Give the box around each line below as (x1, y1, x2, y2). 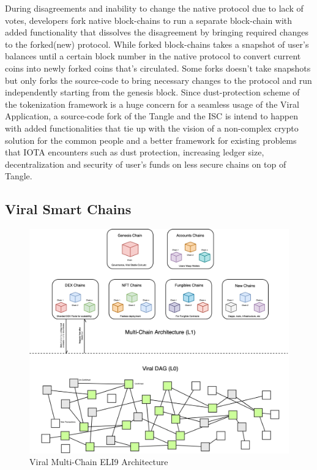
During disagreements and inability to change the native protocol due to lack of (5, 2, 304, 14)
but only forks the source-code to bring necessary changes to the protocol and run (5, 73, 312, 86)
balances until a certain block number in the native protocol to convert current (5, 50, 301, 62)
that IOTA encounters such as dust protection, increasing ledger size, (5, 146, 264, 159)
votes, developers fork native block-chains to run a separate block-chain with (5, 13, 293, 26)
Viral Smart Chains (5, 200, 132, 218)
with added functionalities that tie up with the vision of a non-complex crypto (5, 121, 299, 134)
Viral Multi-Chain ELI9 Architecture (29, 455, 168, 468)
